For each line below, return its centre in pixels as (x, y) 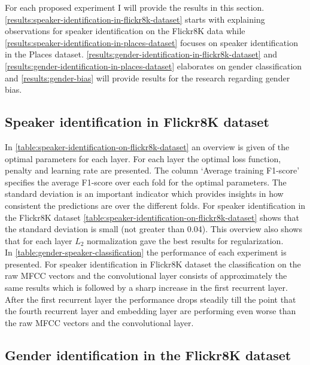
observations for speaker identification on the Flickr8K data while (125, 31)
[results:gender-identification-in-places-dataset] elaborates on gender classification (154, 66)
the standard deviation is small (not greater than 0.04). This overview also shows (154, 229)
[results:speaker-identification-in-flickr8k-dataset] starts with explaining (135, 19)
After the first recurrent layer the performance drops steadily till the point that (151, 299)
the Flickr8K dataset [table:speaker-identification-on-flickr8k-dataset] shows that (152, 217)
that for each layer (39, 240)
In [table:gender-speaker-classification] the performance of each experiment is (146, 252)
